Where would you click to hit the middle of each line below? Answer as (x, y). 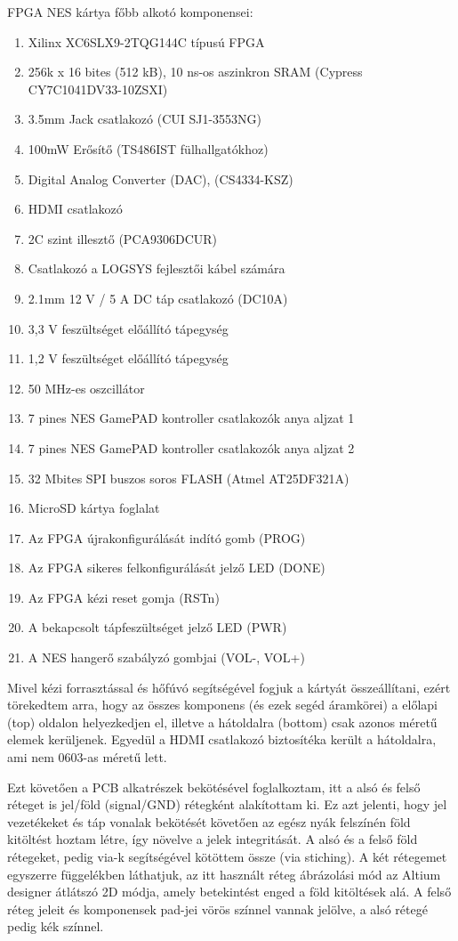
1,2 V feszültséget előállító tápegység (128, 358)
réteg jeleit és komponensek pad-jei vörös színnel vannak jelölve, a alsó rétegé (217, 909)
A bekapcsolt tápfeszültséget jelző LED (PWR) (157, 627)
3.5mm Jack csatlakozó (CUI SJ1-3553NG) (145, 119)
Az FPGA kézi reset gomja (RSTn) (124, 597)
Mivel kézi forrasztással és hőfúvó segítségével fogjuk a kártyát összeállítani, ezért (229, 687)
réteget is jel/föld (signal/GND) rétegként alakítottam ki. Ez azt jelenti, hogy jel (227, 804)
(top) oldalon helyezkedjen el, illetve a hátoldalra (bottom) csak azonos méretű (222, 722)
